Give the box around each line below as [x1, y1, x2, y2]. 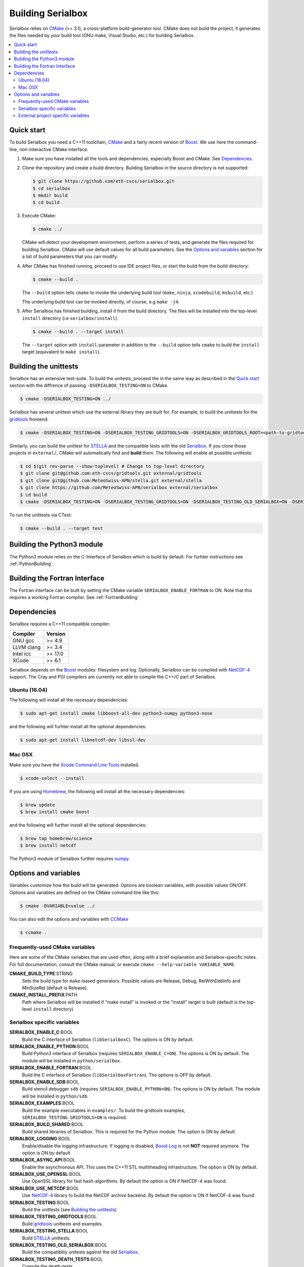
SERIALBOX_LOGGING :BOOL [9, 1136, 71, 1142]
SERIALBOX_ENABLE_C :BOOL [9, 1029, 73, 1035]
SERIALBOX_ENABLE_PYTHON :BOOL [9, 1044, 90, 1050]
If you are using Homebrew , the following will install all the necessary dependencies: [9, 788, 186, 794]
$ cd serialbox [32, 185, 70, 191]
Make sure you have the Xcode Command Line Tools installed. [9, 762, 139, 768]
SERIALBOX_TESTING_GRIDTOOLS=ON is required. [22, 1114, 127, 1120]
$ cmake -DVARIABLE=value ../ [20, 903, 95, 909]
